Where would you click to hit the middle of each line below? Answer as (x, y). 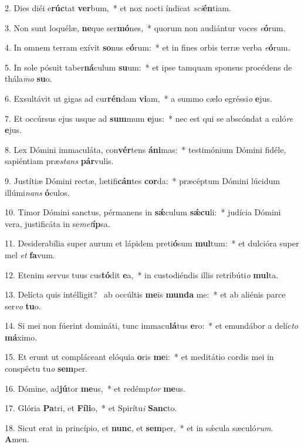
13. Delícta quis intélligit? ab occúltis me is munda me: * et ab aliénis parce (145, 294)
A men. (17, 439)
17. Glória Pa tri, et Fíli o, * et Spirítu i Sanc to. (91, 408)
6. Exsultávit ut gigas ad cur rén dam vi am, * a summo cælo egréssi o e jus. (139, 98)
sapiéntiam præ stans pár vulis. (59, 161)
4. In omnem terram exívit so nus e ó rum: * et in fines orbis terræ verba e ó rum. (148, 47)
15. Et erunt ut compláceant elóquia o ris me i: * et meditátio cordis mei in (139, 357)
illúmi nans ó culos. (37, 192)
